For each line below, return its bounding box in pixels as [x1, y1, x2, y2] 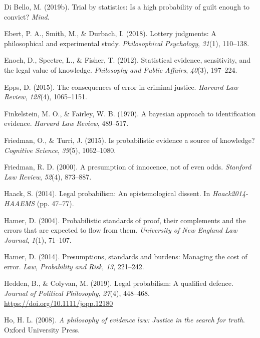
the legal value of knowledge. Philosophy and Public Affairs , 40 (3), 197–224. [4, 64, 237, 75]
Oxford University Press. [4, 324, 80, 334]
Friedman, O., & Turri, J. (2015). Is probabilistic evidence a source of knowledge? [4, 134, 255, 145]
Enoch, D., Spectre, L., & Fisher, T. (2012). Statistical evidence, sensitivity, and [4, 55, 250, 65]
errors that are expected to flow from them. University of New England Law [4, 225, 237, 235]
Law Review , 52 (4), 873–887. [4, 171, 92, 182]
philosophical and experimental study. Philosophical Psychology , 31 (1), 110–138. [4, 38, 249, 48]
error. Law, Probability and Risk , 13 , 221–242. [4, 261, 144, 271]
